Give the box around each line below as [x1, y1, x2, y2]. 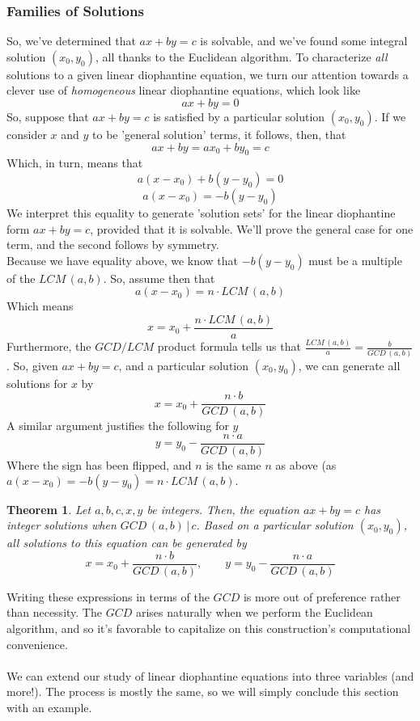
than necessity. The [6, 604, 102, 621]
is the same [206, 456, 261, 473]
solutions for [6, 374, 68, 391]
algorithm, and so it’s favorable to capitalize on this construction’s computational [6, 619, 411, 636]
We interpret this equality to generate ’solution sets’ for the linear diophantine [6, 204, 396, 221]
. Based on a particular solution [196, 517, 354, 533]
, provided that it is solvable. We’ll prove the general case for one [90, 220, 414, 237]
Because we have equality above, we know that [6, 251, 239, 268]
